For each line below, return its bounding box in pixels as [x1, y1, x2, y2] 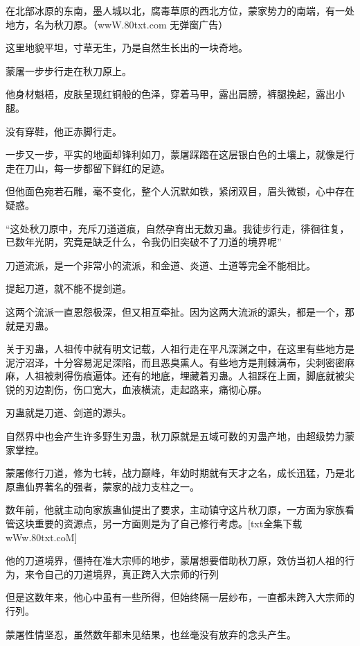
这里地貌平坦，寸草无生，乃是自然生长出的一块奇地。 [6, 40, 248, 55]
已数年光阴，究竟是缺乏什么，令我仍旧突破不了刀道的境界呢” [6, 235, 282, 249]
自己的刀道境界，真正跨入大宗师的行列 [44, 566, 219, 581]
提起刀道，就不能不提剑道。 [6, 281, 132, 296]
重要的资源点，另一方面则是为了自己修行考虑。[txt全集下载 [34, 516, 303, 531]
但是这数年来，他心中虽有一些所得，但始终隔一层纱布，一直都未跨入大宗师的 [6, 590, 354, 604]
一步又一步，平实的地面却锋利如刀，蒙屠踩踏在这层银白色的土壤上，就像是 [6, 147, 345, 162]
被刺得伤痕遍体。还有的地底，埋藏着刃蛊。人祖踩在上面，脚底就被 [44, 368, 345, 383]
